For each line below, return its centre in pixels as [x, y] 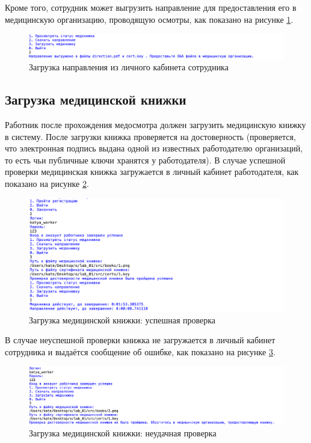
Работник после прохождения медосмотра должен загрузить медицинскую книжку [155, 124]
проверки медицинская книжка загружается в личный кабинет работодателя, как [152, 172]
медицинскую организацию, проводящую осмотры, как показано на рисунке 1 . [149, 19]
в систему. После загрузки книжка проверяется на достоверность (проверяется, [150, 136]
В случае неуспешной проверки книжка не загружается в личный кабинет [140, 340]
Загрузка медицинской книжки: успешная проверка [122, 319]
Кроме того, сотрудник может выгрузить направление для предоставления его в [151, 7]
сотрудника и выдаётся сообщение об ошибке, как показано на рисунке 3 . [140, 351]
